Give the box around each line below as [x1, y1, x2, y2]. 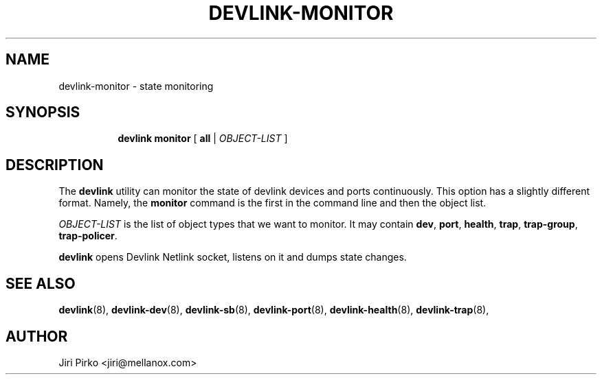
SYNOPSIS [5, 104, 80, 121]
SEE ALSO [5, 274, 76, 292]
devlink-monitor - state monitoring [58, 80, 214, 92]
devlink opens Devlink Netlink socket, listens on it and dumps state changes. [58, 251, 407, 263]
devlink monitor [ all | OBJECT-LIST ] [118, 132, 288, 145]
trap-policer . [58, 230, 118, 242]
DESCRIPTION [5, 156, 104, 174]
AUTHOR [5, 327, 68, 345]
